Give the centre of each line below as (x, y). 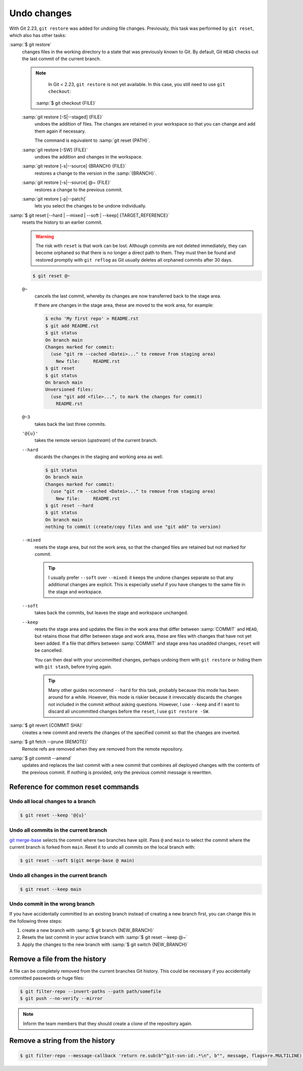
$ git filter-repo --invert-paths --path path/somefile (91, 992)
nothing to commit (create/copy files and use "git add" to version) (133, 527)
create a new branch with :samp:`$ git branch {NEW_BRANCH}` (88, 930)
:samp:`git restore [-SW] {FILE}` (55, 150)
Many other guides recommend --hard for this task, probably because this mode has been (143, 690)
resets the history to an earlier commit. (62, 222)
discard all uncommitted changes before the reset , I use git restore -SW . (129, 711)
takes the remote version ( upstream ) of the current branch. (96, 440)
